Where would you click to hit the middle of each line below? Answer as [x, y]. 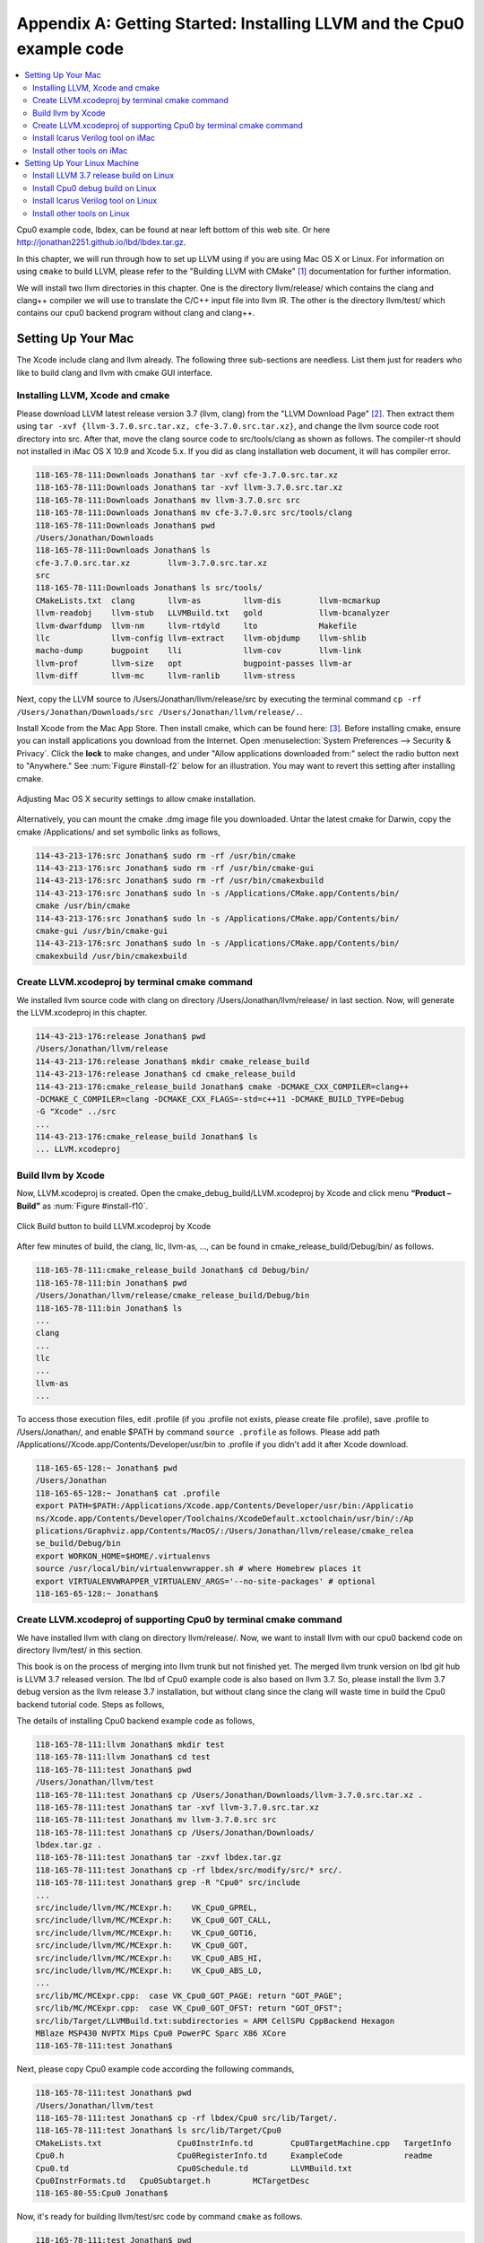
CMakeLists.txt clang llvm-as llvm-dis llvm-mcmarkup [208, 600]
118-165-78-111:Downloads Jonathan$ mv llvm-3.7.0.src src [168, 500]
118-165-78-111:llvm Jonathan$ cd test [123, 1757]
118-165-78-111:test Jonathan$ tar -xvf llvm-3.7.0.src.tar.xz [177, 1807]
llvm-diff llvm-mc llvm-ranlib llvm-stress [165, 676]
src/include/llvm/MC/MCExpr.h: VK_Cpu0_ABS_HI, [149, 1958]
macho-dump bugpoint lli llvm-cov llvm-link [199, 651]
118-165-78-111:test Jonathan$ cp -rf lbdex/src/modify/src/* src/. [189, 1870]
